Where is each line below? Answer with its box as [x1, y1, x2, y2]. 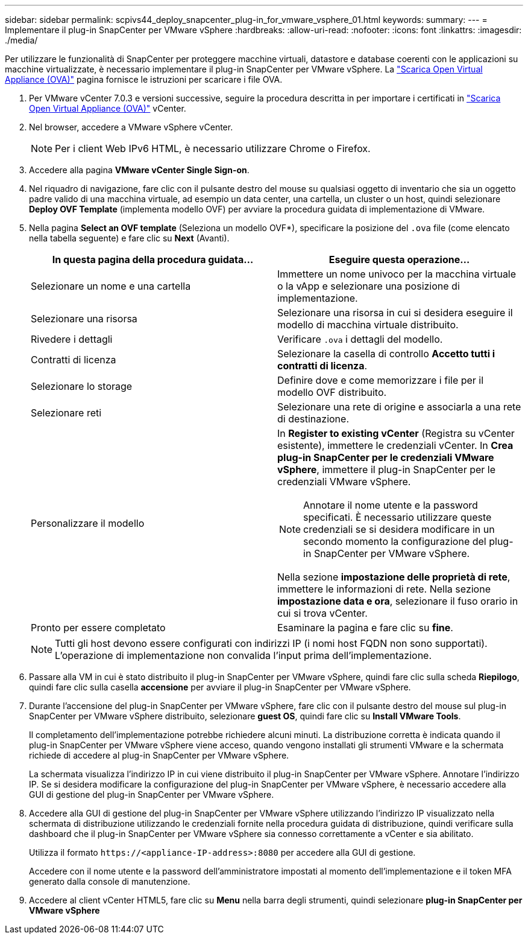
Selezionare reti [31, 407, 102, 419]
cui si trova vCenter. [277, 607, 368, 619]
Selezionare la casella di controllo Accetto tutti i [277, 348, 495, 360]
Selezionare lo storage [31, 380, 133, 392]
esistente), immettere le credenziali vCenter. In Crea [277, 439, 514, 451]
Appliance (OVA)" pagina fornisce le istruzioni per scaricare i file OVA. [5, 74, 283, 84]
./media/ [5, 35, 38, 45]
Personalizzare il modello [31, 517, 145, 529]
